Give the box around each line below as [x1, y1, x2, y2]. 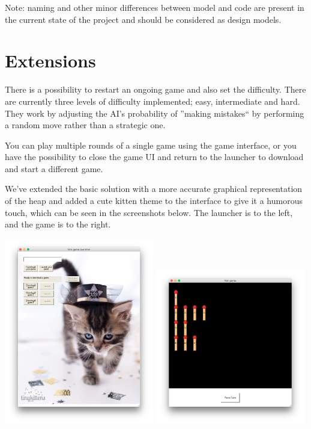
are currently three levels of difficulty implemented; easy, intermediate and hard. [5, 94, 300, 107]
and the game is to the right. [5, 218, 111, 230]
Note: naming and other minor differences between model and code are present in [5, 1, 304, 13]
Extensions [5, 48, 96, 73]
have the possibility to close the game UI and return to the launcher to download [5, 150, 304, 163]
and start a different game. [5, 162, 103, 174]
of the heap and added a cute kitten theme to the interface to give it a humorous [5, 194, 303, 207]
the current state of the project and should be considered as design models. [5, 13, 282, 25]
